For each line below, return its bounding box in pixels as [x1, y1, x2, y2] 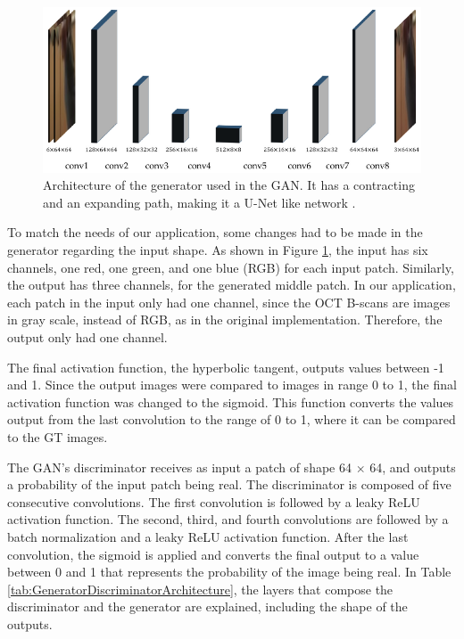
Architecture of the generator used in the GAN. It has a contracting [43, 176, 415, 194]
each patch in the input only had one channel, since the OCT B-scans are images [7, 292, 451, 311]
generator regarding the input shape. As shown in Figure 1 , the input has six [7, 241, 428, 259]
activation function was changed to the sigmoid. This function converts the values [7, 392, 454, 411]
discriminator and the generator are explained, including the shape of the [7, 597, 408, 616]
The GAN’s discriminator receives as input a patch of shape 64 [7, 457, 352, 476]
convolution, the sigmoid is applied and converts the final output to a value [7, 545, 419, 563]
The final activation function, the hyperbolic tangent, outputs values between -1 [7, 357, 444, 376]
